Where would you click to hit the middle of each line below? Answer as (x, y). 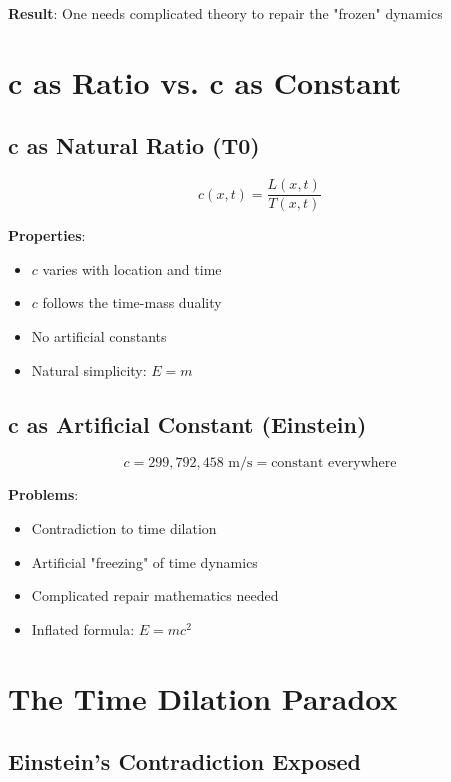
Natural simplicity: (89, 369)
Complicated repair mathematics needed (155, 595)
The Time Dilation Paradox (203, 697)
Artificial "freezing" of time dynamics (144, 561)
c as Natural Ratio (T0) (134, 145)
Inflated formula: (83, 628)
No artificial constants (99, 336)
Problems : (43, 494)
